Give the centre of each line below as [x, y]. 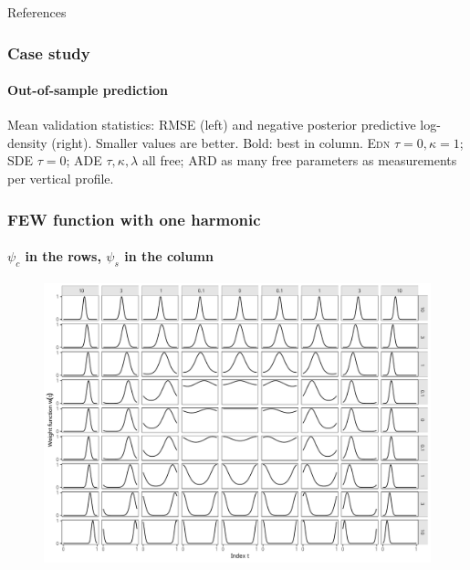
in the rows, [63, 256]
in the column [169, 256]
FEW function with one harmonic [134, 219]
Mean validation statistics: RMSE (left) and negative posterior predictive [212, 125]
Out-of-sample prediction [88, 90]
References [37, 12]
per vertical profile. [61, 179]
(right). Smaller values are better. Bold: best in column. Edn [221, 142]
